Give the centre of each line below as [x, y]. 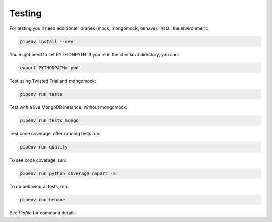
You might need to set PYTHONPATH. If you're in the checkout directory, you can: [94, 54]
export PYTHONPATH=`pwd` [51, 68]
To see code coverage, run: [38, 160]
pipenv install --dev [47, 41]
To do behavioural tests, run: [39, 187]
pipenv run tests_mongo [49, 121]
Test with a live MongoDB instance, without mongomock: [69, 107]
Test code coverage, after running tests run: [55, 134]
